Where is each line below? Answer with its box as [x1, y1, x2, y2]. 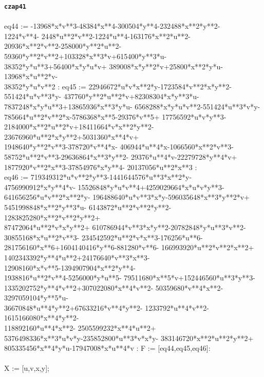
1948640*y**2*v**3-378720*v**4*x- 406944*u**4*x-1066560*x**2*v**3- [4, 141, 234, 152]
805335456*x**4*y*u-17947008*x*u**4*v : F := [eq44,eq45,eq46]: [4, 343, 211, 353]
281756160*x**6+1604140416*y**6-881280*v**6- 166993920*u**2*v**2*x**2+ [4, 242, 254, 253]
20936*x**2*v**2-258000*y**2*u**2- [4, 41, 122, 51]
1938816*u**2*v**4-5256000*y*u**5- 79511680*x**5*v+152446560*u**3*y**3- [4, 272, 255, 283]
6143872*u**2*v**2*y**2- [88, 201, 172, 212]
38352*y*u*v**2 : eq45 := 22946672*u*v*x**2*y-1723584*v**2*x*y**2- [4, 81, 232, 91]
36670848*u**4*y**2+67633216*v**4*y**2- [4, 302, 143, 313]
